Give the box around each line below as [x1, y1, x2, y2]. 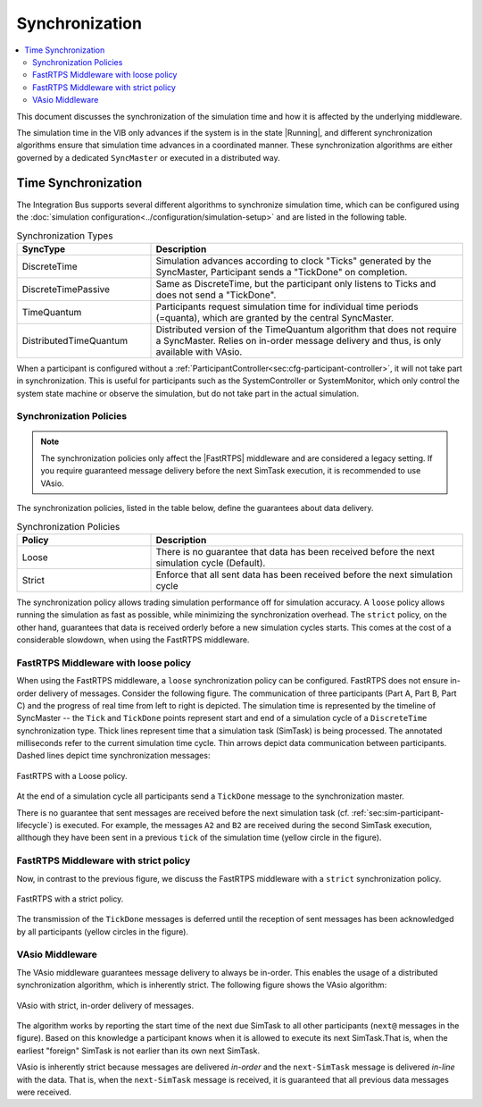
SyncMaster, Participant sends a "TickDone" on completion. [155, 265, 408, 278]
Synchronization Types [16, 229, 113, 241]
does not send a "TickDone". [155, 289, 277, 301]
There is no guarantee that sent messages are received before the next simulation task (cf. [16, 807, 350, 818]
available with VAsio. [155, 345, 243, 357]
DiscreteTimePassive [21, 282, 111, 295]
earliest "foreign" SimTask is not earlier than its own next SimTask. [16, 1045, 261, 1056]
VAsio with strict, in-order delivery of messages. [16, 1000, 195, 1011]
